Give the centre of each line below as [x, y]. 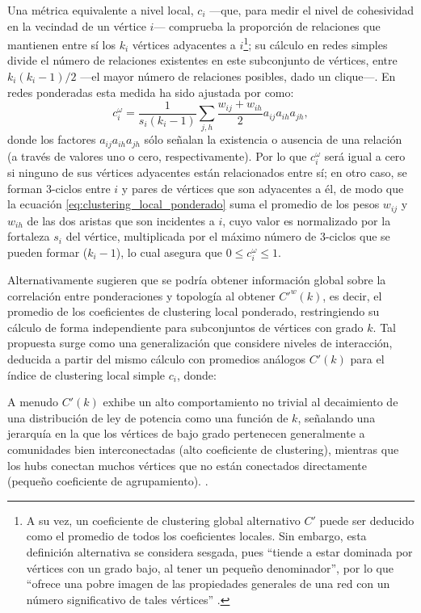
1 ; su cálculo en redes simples [316, 43]
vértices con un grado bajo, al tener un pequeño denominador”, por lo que [210, 567]
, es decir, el [352, 295]
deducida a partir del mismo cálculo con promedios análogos [157, 359]
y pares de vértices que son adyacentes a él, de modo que [263, 188]
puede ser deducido [367, 520]
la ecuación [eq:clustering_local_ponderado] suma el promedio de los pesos [194, 204]
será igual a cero [365, 155]
